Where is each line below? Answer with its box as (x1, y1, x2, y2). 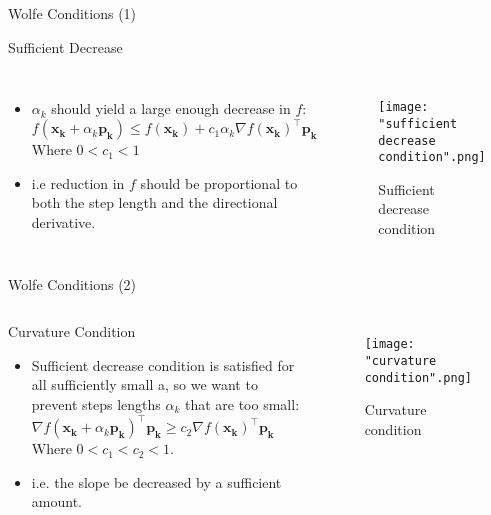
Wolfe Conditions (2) (8, 273, 137, 294)
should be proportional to (140, 172, 298, 193)
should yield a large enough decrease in (51, 98, 291, 119)
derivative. (31, 212, 96, 233)
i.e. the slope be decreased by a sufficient (31, 471, 282, 492)
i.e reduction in (31, 172, 125, 193)
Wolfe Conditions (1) (8, 3, 137, 23)
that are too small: (184, 394, 300, 415)
